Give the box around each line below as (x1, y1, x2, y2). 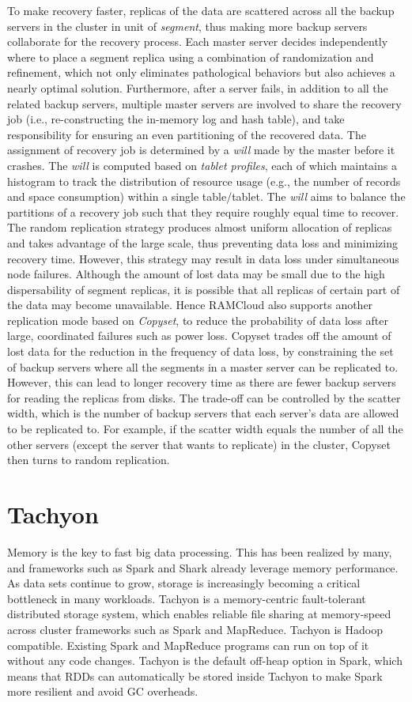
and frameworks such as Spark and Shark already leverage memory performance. (7, 559, 399, 576)
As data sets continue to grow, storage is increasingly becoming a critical (7, 575, 361, 591)
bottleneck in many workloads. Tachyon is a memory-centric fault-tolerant (7, 590, 366, 606)
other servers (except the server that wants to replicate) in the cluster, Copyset (7, 436, 391, 452)
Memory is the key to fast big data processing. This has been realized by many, (7, 543, 392, 560)
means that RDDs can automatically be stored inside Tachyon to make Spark (7, 667, 383, 684)
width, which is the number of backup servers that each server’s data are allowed (7, 405, 399, 421)
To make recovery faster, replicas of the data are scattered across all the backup (7, 2, 395, 18)
